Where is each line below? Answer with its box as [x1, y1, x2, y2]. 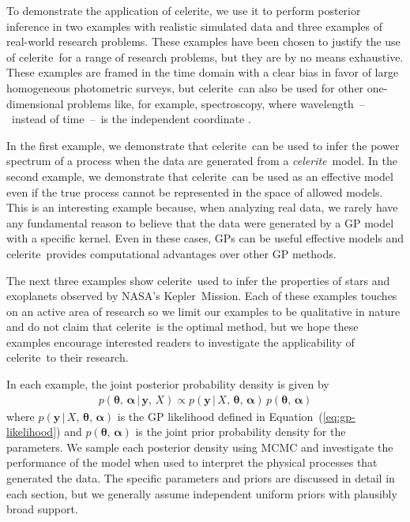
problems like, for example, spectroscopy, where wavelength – [67, 95, 365, 111]
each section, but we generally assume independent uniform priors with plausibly [6, 485, 397, 501]
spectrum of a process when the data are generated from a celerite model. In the [6, 152, 397, 169]
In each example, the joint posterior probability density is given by [6, 376, 329, 392]
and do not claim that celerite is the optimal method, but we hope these [6, 318, 359, 335]
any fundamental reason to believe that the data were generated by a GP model [6, 214, 394, 231]
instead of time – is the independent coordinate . [11, 111, 251, 127]
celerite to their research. [6, 349, 129, 366]
